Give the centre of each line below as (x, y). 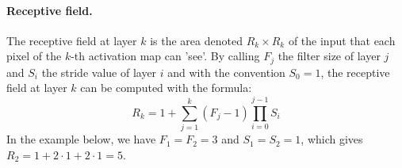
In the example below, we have (81, 139)
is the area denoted (196, 40)
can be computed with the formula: (166, 88)
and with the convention (226, 72)
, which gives (332, 139)
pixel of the (34, 56)
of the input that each (342, 40)
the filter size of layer (329, 56)
